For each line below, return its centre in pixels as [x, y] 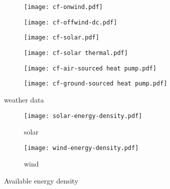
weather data [24, 99]
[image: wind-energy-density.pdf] [81, 148]
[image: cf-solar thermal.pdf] [76, 53]
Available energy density [41, 181]
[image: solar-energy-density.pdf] [83, 116]
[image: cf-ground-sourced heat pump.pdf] [96, 84]
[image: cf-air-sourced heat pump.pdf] [90, 68]
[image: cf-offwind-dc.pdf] [71, 22]
